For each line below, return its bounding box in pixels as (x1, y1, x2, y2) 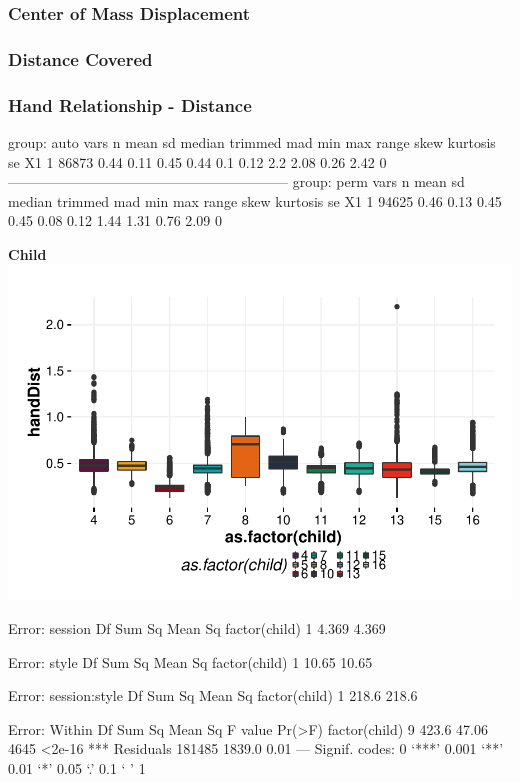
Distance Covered (8, 46, 153, 71)
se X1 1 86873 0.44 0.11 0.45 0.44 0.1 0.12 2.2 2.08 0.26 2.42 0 (8, 151, 387, 172)
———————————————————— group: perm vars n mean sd (8, 171, 465, 192)
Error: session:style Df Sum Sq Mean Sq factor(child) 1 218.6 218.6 (8, 685, 418, 706)
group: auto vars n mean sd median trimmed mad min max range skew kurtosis (8, 131, 496, 152)
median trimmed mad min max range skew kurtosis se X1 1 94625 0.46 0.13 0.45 (8, 190, 502, 211)
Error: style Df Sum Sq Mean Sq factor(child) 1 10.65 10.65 (8, 651, 373, 672)
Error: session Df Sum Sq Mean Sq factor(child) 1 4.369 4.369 (8, 618, 386, 639)
